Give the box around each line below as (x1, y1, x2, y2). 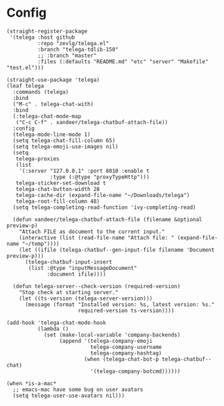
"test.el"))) (6, 64, 44, 71)
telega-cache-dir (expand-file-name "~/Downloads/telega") (15, 192, 190, 198)
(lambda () (37, 325, 69, 332)
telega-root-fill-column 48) (15, 198, 100, 205)
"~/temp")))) (21, 240, 60, 247)
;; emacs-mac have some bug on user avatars (12, 386, 144, 393)
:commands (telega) (12, 88, 69, 95)
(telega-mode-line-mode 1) (12, 130, 91, 138)
